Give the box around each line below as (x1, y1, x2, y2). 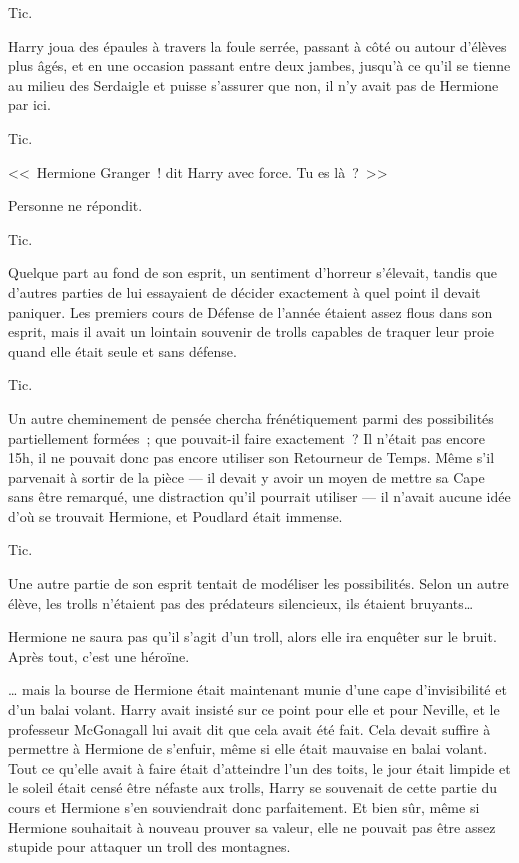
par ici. (8, 94, 51, 115)
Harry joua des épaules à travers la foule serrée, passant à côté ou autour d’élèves (8, 35, 507, 56)
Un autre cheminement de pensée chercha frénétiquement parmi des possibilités (8, 407, 494, 428)
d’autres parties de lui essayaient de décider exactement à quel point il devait (8, 281, 481, 302)
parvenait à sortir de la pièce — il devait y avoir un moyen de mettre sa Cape (8, 466, 485, 487)
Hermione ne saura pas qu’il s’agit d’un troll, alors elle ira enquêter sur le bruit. (8, 626, 497, 647)
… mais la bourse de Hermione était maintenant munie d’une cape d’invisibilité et (8, 679, 507, 700)
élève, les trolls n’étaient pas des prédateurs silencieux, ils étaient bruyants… (8, 592, 474, 613)
